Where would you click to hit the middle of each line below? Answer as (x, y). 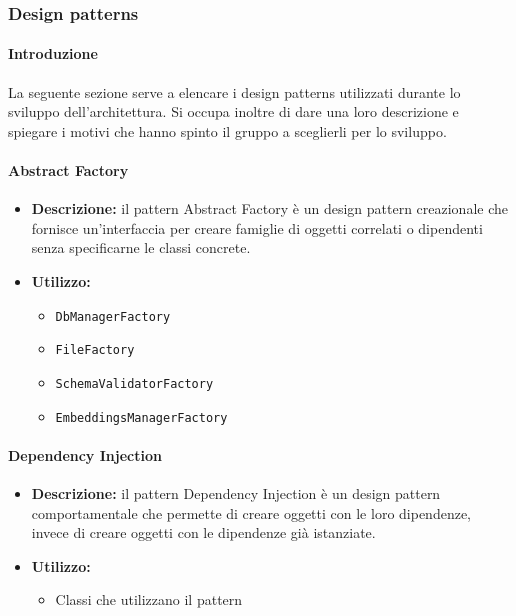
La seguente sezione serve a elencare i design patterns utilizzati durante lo (234, 91)
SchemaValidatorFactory (134, 383)
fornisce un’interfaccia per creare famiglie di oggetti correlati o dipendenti (257, 227)
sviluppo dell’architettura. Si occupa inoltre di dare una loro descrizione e (233, 111)
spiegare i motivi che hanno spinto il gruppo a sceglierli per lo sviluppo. (227, 130)
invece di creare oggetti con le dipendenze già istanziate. (203, 532)
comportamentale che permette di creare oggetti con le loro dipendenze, (251, 512)
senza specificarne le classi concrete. (141, 247)
